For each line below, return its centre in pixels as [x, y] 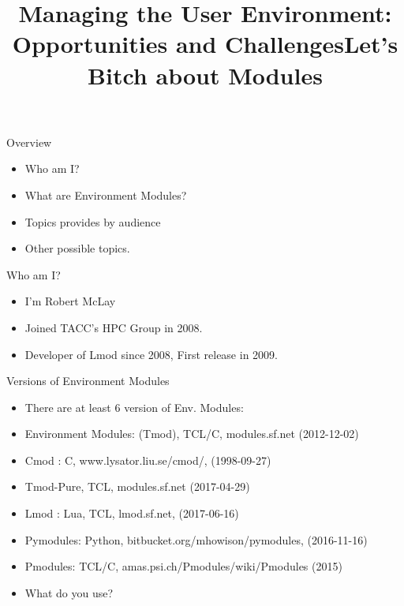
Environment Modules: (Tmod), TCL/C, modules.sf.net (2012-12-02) [192, 434]
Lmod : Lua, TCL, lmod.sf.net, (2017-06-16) [132, 513]
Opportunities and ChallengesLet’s [205, 44]
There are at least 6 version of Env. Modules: [134, 407]
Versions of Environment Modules [88, 381]
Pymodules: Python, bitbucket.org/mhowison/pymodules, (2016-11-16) [196, 539]
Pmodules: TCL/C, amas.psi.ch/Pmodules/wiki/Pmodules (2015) [183, 566]
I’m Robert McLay [70, 301]
